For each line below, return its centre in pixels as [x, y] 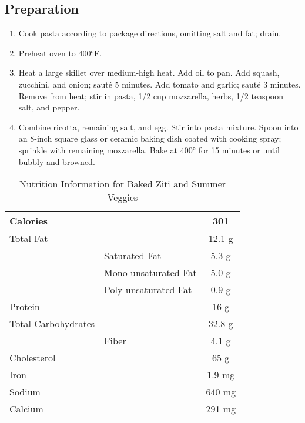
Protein [25, 307]
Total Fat [29, 239]
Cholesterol [33, 358]
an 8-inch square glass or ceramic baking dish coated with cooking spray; [150, 138]
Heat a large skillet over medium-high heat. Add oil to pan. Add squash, [149, 73]
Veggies [123, 197]
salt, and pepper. [49, 107]
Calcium [26, 409]
